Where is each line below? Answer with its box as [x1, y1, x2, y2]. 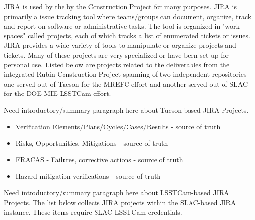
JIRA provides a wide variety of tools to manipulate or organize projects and [4, 40, 236, 50]
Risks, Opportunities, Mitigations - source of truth [15, 138, 168, 148]
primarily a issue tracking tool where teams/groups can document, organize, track [4, 11, 252, 21]
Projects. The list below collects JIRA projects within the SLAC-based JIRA [4, 197, 236, 207]
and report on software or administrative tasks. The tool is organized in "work [4, 21, 240, 31]
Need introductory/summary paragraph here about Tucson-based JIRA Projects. [4, 104, 249, 115]
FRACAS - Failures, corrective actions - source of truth [15, 154, 183, 164]
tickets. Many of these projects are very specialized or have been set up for [4, 49, 229, 60]
